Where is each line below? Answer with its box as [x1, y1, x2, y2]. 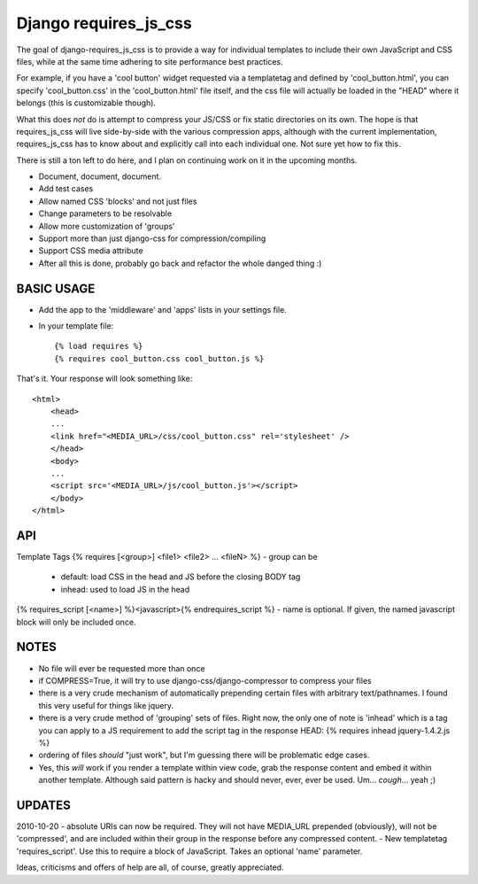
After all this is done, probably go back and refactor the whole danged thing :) [38, 258, 322, 268]
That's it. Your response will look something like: [16, 373, 193, 384]
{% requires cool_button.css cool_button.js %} [54, 353, 265, 363]
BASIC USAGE [16, 281, 96, 296]
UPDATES [16, 797, 71, 812]
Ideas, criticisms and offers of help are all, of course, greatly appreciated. [16, 862, 284, 872]
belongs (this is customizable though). [16, 97, 157, 108]
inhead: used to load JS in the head [60, 584, 190, 594]
